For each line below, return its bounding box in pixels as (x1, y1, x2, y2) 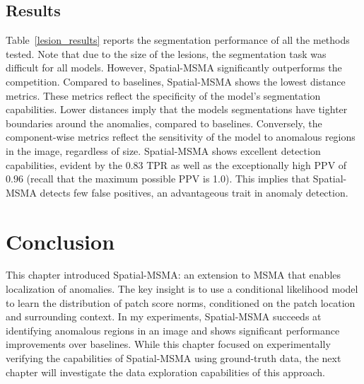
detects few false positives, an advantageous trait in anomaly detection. (40, 185, 348, 199)
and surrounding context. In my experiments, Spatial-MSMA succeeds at (6, 309, 322, 324)
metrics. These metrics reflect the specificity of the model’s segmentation (6, 88, 321, 103)
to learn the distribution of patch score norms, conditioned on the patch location (6, 295, 356, 310)
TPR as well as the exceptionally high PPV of (146, 157, 347, 172)
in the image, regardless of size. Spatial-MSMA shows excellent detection (6, 143, 321, 158)
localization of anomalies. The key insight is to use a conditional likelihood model (6, 281, 358, 296)
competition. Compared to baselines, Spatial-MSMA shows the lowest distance (6, 74, 346, 88)
